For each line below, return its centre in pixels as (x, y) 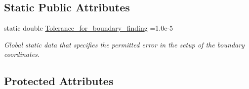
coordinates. (22, 54)
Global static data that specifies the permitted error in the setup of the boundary (124, 44)
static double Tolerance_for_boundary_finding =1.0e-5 (89, 28)
